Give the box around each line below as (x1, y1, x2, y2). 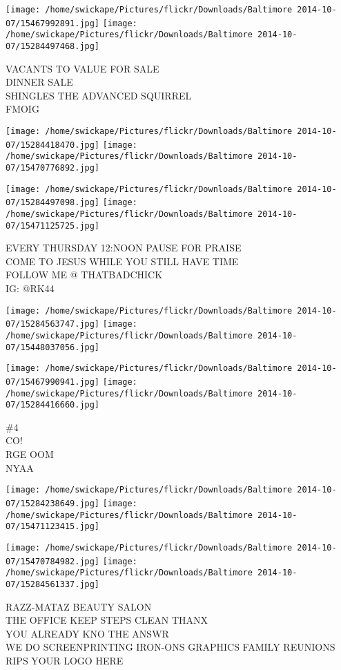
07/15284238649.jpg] (6, 498, 100, 508)
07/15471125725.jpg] (6, 220, 100, 231)
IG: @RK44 (6, 281, 55, 296)
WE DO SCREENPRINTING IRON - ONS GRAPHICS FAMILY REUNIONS (6, 640, 335, 654)
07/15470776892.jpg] (6, 162, 100, 173)
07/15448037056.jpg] (6, 342, 100, 352)
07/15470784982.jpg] (6, 556, 100, 566)
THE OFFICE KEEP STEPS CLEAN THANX (6, 613, 208, 627)
